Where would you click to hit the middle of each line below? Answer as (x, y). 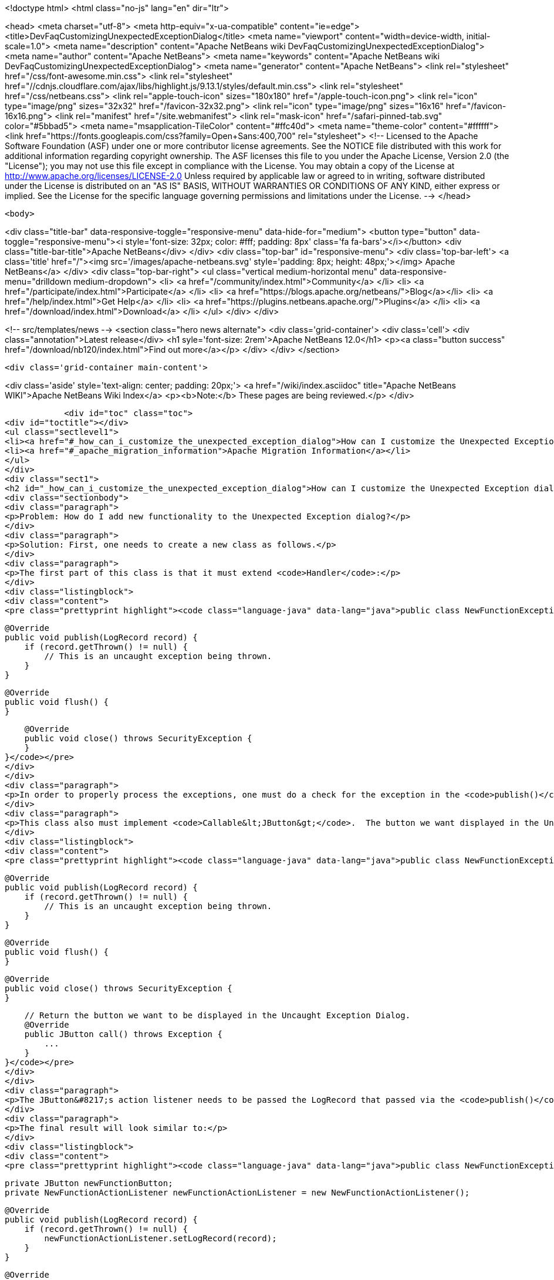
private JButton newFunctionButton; (89, 1183)
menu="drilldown (38, 281)
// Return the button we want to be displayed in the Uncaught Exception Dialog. (217, 1015)
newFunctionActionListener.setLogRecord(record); (161, 1238)
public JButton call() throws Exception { (123, 1034)
